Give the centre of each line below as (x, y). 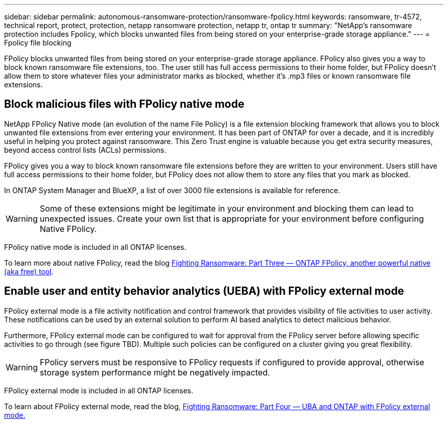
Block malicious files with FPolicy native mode (124, 104)
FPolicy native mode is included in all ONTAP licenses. (95, 247)
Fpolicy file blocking (38, 43)
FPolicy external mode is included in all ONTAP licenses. (99, 390)
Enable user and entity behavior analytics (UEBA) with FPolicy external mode (204, 291)
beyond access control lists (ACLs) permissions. (85, 150)
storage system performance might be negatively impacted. (155, 372)
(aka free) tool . (29, 271)
